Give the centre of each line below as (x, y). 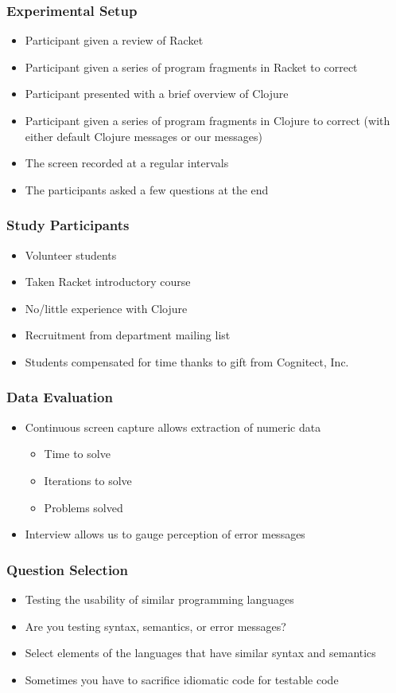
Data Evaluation (60, 397)
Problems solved (83, 507)
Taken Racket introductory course (108, 282)
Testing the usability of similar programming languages (159, 599)
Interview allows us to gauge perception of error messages (165, 534)
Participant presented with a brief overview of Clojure (157, 94)
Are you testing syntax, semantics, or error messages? (155, 626)
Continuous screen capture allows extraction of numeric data (173, 427)
